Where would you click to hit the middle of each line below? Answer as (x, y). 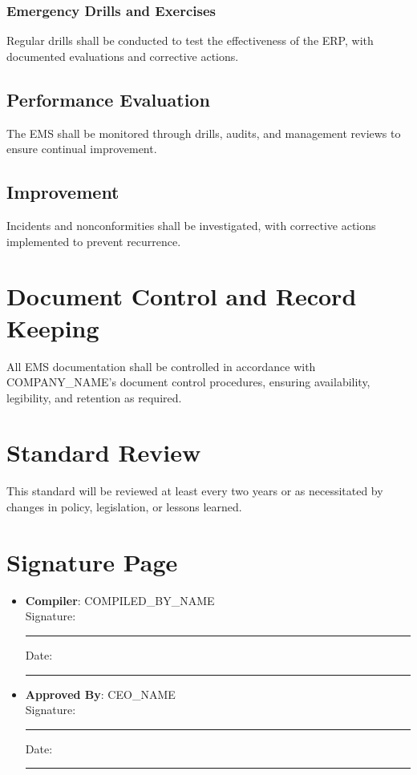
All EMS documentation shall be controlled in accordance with (161, 366)
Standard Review (104, 452)
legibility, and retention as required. (94, 397)
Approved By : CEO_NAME (100, 694)
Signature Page (92, 561)
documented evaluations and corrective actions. (123, 56)
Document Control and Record (182, 296)
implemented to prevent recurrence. (94, 241)
